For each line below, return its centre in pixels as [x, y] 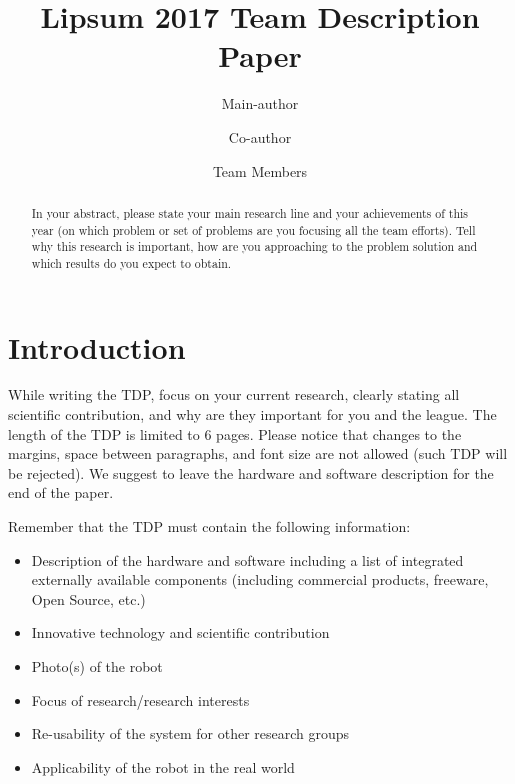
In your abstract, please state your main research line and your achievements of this [250, 212]
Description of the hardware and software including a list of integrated [247, 559]
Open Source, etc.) [88, 598]
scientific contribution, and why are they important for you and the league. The [252, 414]
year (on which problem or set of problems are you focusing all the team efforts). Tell [253, 229]
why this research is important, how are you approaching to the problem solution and [254, 246]
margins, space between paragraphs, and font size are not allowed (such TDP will [258, 453]
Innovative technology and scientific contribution [180, 632]
